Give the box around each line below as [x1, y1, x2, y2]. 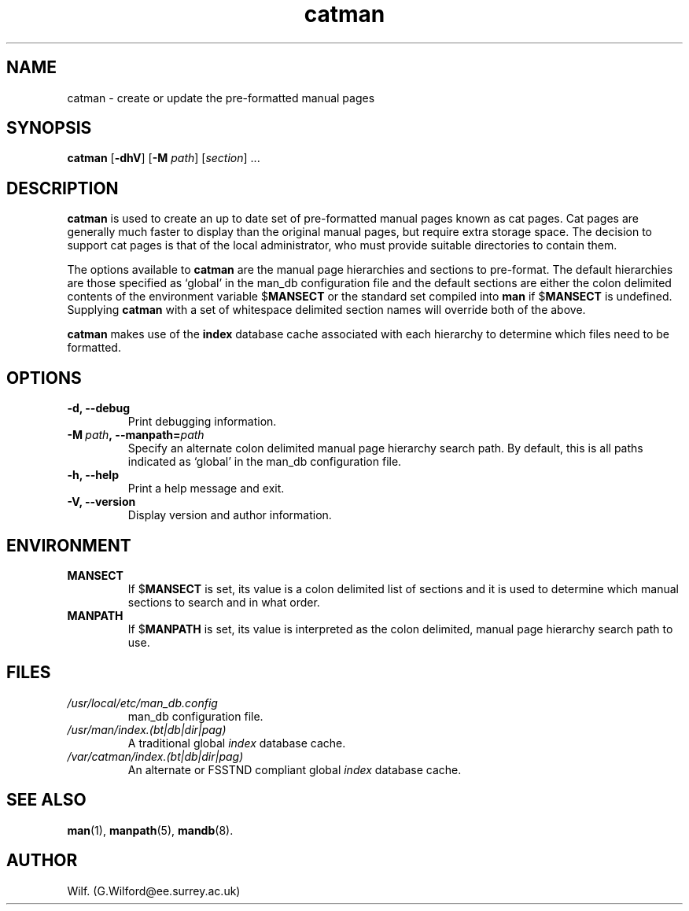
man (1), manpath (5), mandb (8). [67, 823, 234, 837]
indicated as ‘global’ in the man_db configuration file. [127, 455, 402, 469]
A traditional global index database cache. [127, 736, 346, 750]
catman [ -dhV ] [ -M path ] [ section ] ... [67, 151, 260, 165]
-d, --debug [67, 401, 130, 415]
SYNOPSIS [6, 118, 92, 138]
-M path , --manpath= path [67, 428, 204, 442]
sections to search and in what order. [127, 595, 320, 609]
